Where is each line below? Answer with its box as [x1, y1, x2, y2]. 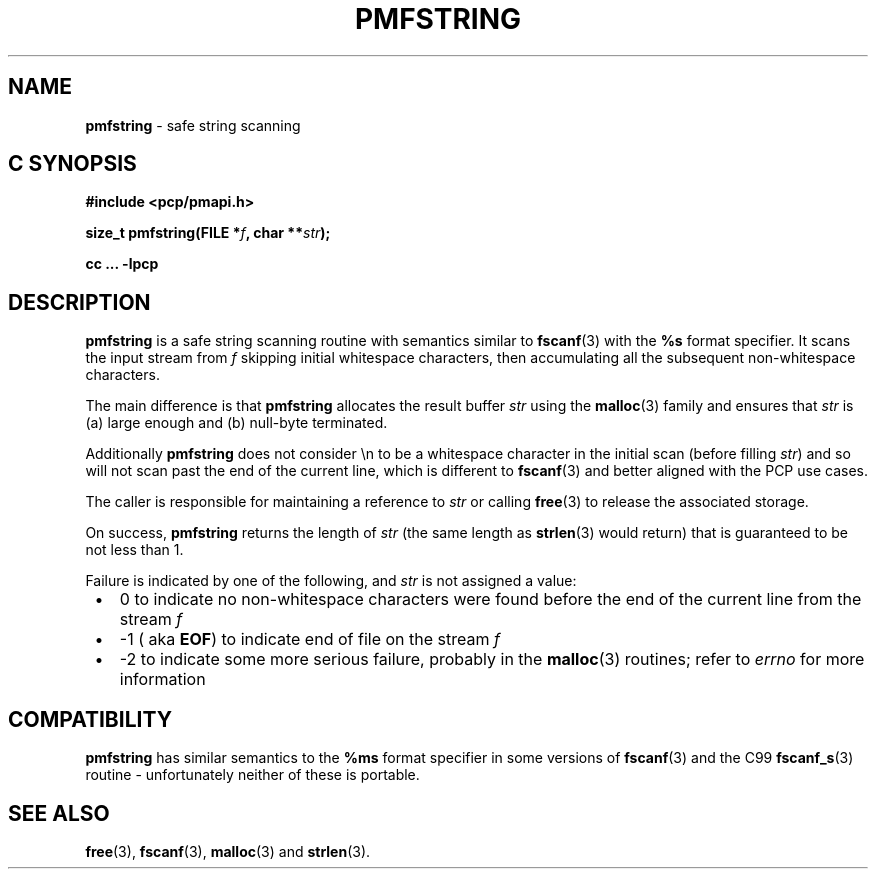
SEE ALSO [8, 800, 110, 826]
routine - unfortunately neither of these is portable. [85, 766, 420, 784]
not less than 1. [85, 541, 184, 559]
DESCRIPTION [8, 289, 151, 315]
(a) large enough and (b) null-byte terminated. [85, 414, 388, 432]
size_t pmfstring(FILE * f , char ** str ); [85, 224, 331, 242]
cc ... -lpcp [85, 255, 159, 273]
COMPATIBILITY [8, 706, 172, 732]
